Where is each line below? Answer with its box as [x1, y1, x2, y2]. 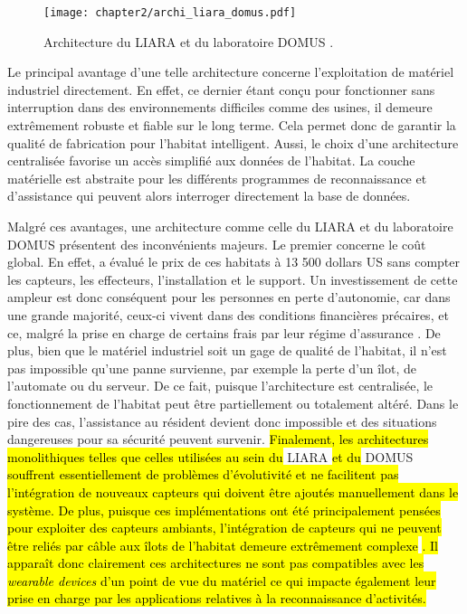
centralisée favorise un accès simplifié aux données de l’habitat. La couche [7, 151, 415, 170]
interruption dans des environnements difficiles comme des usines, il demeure [7, 98, 433, 117]
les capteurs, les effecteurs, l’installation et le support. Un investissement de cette [7, 269, 458, 288]
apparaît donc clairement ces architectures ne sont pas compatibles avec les [7, 553, 424, 572]
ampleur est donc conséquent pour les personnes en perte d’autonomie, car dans [7, 288, 451, 307]
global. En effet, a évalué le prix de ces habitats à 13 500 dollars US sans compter [7, 252, 460, 271]
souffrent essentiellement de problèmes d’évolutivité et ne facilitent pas [7, 465, 399, 484]
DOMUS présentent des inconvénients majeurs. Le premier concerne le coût [7, 234, 426, 253]
